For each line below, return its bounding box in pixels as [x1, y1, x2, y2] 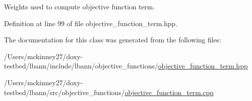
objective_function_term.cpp [124, 87, 214, 97]
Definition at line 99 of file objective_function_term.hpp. [4, 18, 178, 28]
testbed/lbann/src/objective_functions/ [4, 87, 125, 97]
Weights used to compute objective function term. [4, 1, 155, 11]
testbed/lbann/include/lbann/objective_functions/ [4, 61, 158, 71]
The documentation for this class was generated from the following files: [4, 34, 221, 45]
